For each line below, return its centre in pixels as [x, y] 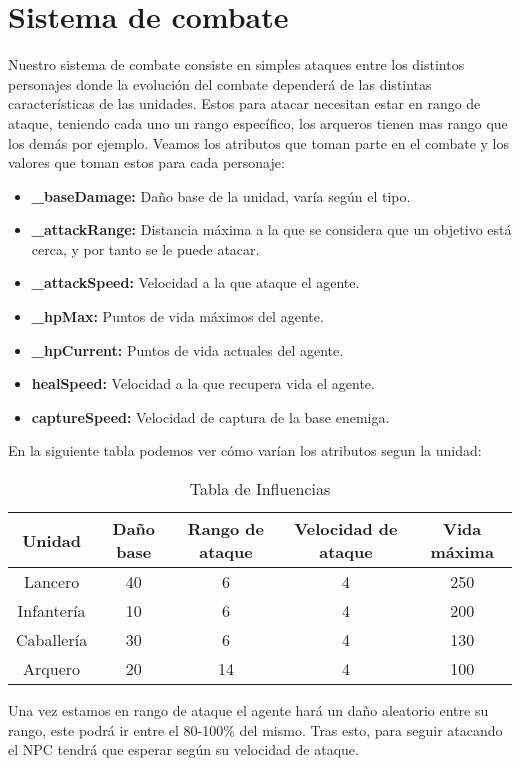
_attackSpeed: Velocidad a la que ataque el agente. [195, 282]
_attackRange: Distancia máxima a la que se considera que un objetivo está [271, 229]
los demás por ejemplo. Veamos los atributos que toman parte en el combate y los [259, 142]
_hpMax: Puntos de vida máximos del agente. [177, 316]
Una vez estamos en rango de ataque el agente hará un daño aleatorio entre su [248, 710]
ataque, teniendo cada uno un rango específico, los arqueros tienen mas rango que [258, 122]
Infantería [51, 611]
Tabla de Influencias [260, 489]
